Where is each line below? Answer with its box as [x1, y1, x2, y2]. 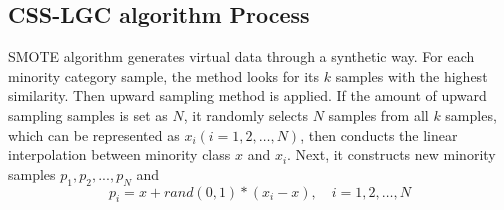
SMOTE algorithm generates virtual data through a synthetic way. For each [8, 46, 475, 67]
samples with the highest [335, 65, 488, 86]
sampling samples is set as [8, 104, 168, 125]
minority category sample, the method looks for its [8, 65, 320, 86]
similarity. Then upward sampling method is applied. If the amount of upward [8, 85, 487, 106]
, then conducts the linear [300, 124, 458, 145]
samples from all [328, 104, 429, 125]
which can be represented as [8, 124, 180, 145]
